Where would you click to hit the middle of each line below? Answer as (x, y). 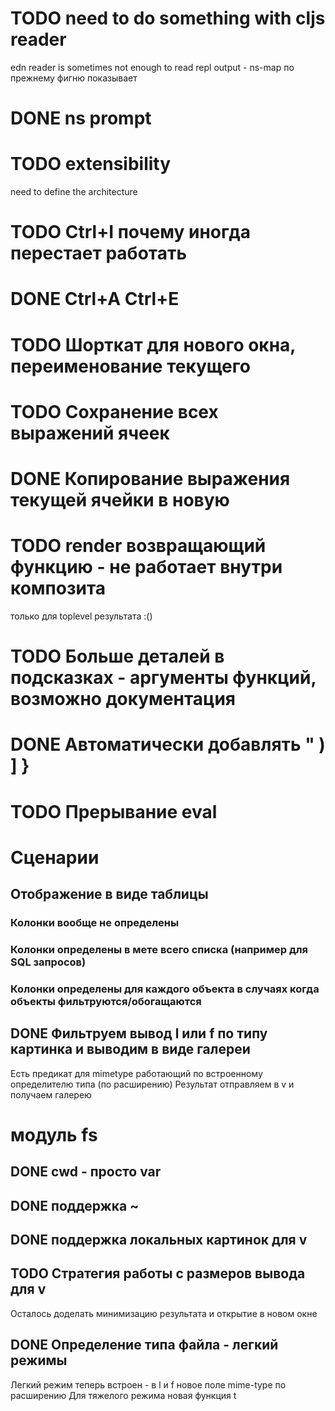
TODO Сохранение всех (114, 411)
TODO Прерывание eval (114, 811)
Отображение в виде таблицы (109, 894)
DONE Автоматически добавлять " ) (168, 744)
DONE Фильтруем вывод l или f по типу (139, 1033)
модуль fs (54, 1134)
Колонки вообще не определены (95, 922)
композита (58, 588)
